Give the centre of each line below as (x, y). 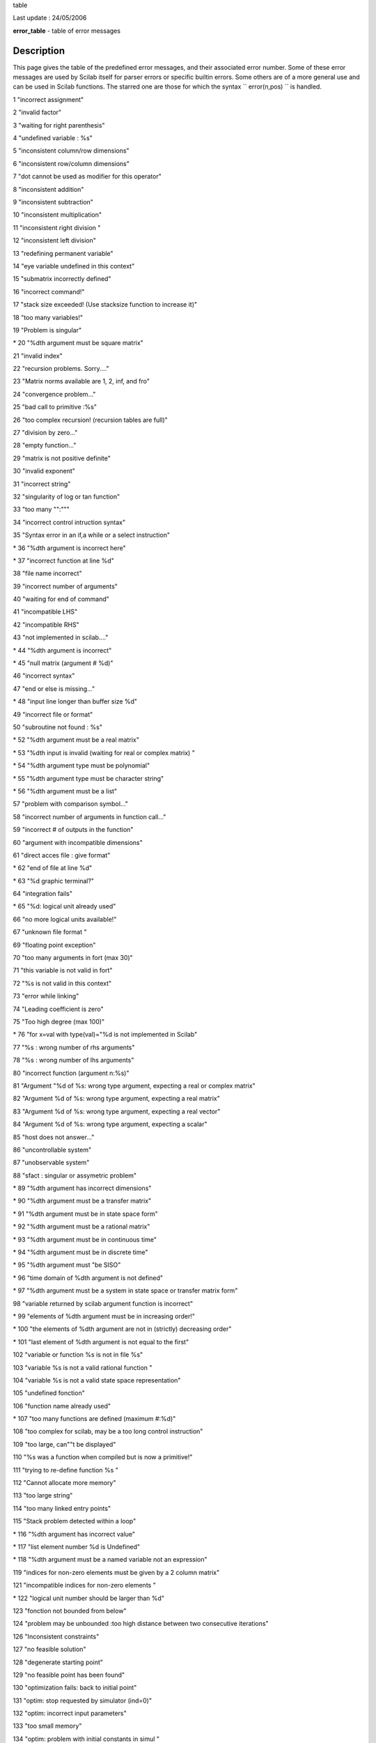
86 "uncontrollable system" (52, 1150)
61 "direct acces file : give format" (62, 855)
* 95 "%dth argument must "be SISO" (67, 1265)
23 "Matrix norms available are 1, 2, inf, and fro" (81, 381)
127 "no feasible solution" (49, 1650)
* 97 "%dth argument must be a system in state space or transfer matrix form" (125, 1291)
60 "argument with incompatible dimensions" (78, 842)
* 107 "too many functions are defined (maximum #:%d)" (94, 1419)
